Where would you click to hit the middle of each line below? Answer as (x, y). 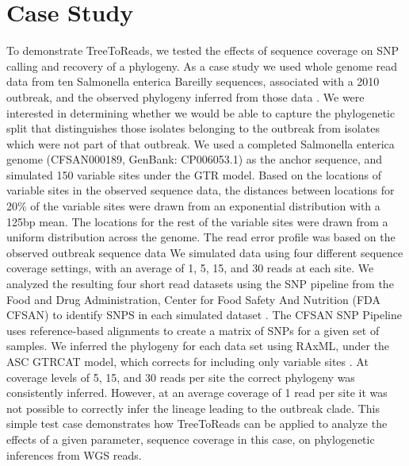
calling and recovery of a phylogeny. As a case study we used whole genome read (202, 65)
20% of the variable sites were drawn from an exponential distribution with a (193, 206)
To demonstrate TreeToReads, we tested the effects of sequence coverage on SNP (203, 50)
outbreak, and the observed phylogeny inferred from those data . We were (185, 96)
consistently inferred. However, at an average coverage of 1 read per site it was (197, 393)
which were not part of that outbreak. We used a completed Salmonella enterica (201, 143)
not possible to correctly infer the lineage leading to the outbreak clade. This (193, 408)
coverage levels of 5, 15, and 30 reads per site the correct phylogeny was (181, 377)
